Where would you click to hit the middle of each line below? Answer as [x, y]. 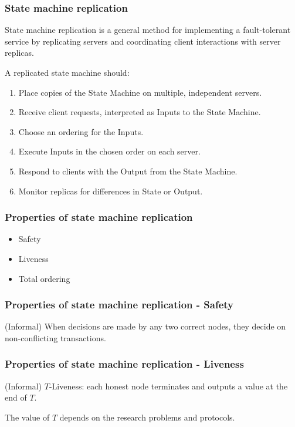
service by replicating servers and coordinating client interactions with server [143, 41]
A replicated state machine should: [67, 72]
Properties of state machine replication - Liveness [124, 364]
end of [16, 397]
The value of [27, 417]
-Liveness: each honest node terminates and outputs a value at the [168, 386]
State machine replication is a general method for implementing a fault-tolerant [148, 30]
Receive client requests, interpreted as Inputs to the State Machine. [140, 112]
